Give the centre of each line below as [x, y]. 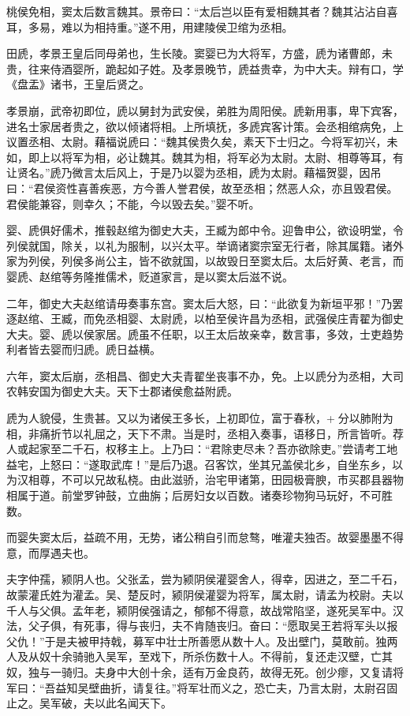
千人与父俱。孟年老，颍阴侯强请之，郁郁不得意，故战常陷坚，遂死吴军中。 [199, 610]
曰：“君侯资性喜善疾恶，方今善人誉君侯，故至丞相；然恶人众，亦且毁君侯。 [202, 187]
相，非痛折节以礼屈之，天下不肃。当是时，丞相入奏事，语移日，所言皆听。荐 [205, 433]
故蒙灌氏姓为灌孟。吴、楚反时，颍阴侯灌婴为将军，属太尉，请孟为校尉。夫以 [205, 594]
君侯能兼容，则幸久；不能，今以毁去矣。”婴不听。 [133, 203]
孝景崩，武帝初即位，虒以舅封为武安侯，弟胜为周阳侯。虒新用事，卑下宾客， [205, 110]
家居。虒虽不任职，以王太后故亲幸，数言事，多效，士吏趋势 [249, 334]
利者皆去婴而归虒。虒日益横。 [84, 349]
